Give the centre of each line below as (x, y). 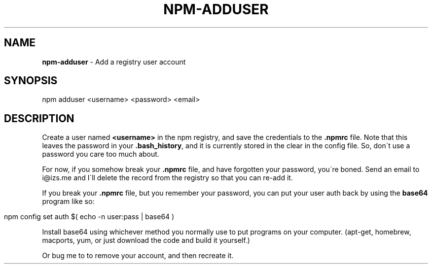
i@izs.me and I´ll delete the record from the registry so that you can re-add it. (167, 178)
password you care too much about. (101, 154)
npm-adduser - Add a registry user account (114, 62)
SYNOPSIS (31, 81)
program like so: (68, 201)
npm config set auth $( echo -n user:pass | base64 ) (89, 217)
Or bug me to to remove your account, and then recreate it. (138, 256)
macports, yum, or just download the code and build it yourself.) (146, 240)
